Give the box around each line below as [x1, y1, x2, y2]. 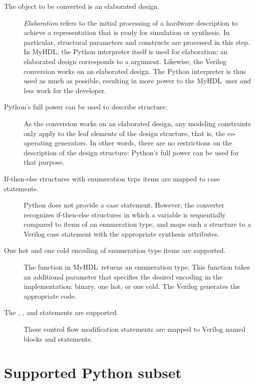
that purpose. [24, 157, 65, 167]
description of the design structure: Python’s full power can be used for [24, 147, 239, 157]
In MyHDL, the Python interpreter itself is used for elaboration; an [24, 46, 228, 57]
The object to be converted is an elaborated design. [4, 1, 159, 11]
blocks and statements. [24, 333, 93, 344]
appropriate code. [24, 290, 77, 301]
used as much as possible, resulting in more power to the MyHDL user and [24, 75, 251, 86]
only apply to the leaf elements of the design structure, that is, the [24, 128, 225, 138]
